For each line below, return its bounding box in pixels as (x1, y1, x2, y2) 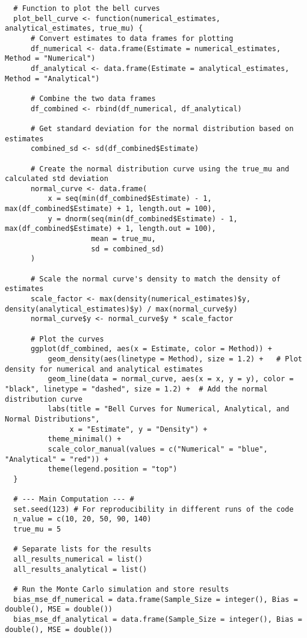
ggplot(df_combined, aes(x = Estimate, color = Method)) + (30, 345, 272, 354)
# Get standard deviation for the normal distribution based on (30, 124, 294, 133)
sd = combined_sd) (91, 244, 164, 253)
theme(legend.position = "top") (48, 465, 178, 474)
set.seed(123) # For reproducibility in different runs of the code (13, 505, 294, 514)
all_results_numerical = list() (13, 555, 143, 564)
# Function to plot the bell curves (13, 4, 160, 13)
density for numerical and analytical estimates (5, 364, 203, 373)
